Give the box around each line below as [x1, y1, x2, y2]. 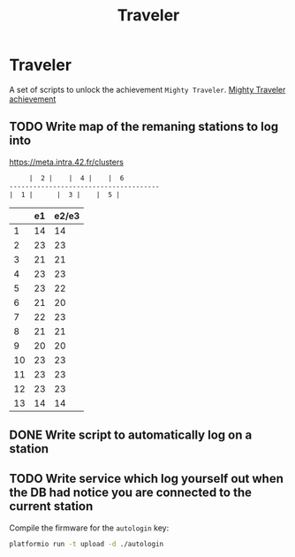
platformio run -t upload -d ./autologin [9, 539, 164, 548]
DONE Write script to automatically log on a [9, 427, 253, 442]
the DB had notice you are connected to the [9, 485, 253, 500]
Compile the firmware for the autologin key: [9, 523, 170, 533]
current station [9, 499, 94, 514]
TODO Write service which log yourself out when [9, 471, 284, 486]
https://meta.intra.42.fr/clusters [9, 156, 124, 167]
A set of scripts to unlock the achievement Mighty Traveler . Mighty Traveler [9, 84, 286, 95]
